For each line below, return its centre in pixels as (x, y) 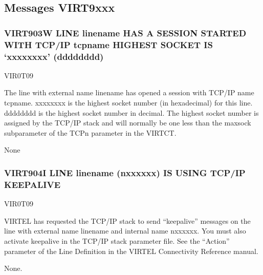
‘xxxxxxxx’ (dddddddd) (54, 56)
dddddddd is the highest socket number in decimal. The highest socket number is (131, 112)
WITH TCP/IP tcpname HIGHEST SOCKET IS (108, 44)
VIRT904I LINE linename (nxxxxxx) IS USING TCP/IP (125, 172)
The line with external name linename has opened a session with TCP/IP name (129, 92)
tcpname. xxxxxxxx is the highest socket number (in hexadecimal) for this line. (128, 103)
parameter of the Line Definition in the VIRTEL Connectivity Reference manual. (131, 251)
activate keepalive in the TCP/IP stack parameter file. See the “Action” (117, 240)
